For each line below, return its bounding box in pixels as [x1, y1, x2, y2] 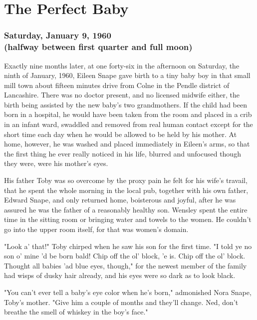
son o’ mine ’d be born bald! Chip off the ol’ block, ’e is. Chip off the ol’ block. [4, 250, 246, 261]
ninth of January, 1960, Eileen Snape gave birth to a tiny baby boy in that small [4, 70, 251, 80]
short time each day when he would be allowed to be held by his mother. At [4, 128, 237, 139]
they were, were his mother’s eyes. [4, 158, 108, 168]
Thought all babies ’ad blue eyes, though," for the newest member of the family [4, 260, 247, 270]
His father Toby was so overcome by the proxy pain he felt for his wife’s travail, [4, 175, 248, 185]
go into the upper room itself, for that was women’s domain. [4, 224, 189, 234]
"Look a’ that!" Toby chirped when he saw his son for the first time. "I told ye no [4, 240, 252, 251]
